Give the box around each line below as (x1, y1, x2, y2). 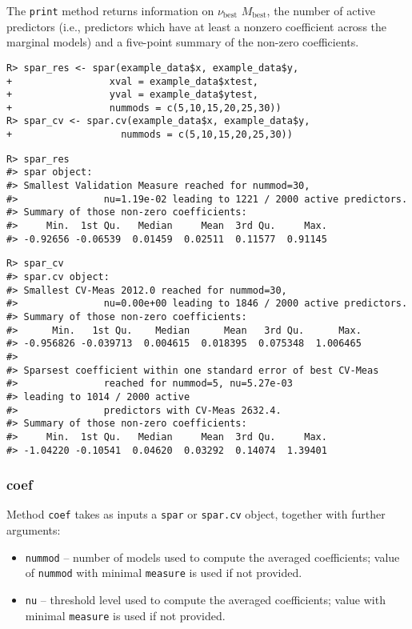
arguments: (6, 522, 61, 539)
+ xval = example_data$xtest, (6, 75, 258, 87)
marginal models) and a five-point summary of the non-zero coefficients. (6, 34, 359, 50)
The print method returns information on (6, 2, 214, 18)
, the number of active (266, 2, 375, 18)
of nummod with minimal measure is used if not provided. (25, 564, 302, 581)
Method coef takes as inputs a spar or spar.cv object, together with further (6, 506, 386, 523)
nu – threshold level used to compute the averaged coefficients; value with (25, 591, 386, 607)
